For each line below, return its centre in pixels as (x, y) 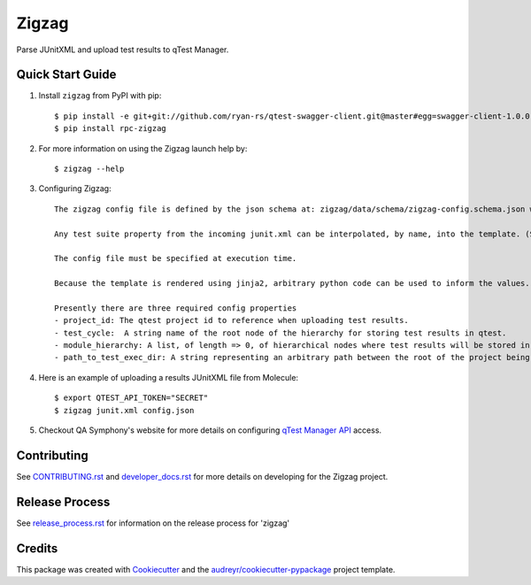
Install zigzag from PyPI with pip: (100, 96)
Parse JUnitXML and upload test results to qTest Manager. (123, 50)
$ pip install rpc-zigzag (111, 129)
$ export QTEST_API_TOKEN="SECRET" (131, 398)
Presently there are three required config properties (176, 308)
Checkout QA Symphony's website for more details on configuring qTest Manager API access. (210, 430)
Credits (37, 548)
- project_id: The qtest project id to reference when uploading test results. (231, 320)
